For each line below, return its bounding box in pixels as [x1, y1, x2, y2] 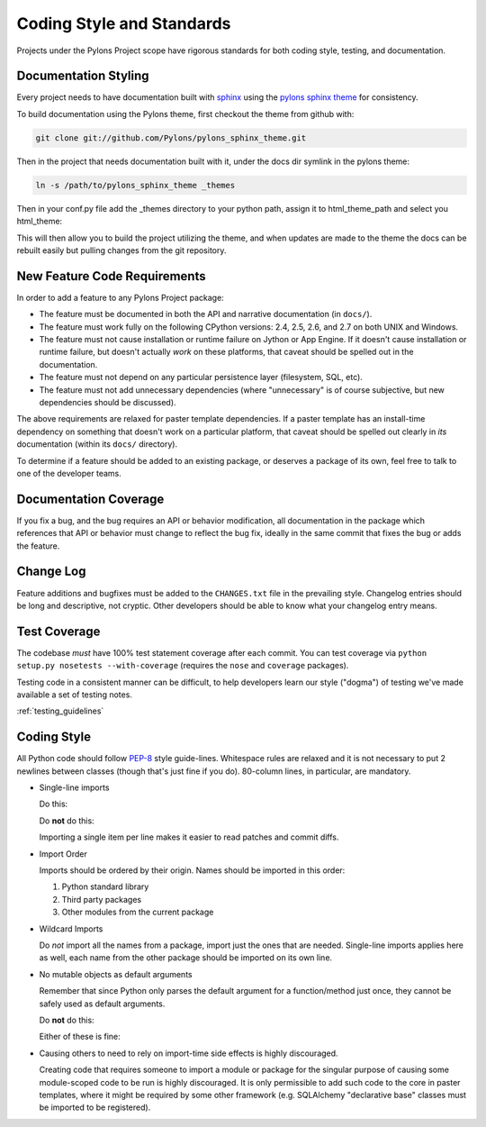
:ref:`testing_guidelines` [16, 705, 104, 716]
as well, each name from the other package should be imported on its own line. [39, 952, 333, 963]
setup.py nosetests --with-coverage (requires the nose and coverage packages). [16, 660, 349, 671]
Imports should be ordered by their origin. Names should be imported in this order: [39, 865, 346, 876]
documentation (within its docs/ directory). [16, 439, 178, 450]
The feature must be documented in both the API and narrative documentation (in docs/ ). [39, 309, 373, 320]
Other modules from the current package [61, 906, 214, 918]
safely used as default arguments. [39, 998, 166, 1009]
